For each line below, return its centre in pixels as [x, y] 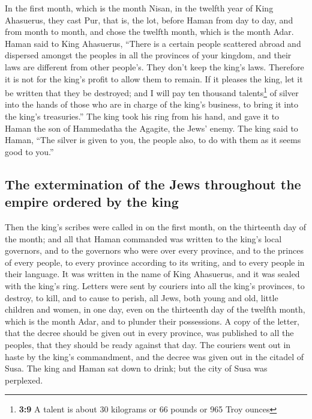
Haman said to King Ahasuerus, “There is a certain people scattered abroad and [153, 43]
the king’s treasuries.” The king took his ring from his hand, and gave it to [142, 116]
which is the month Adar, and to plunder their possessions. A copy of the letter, [152, 321]
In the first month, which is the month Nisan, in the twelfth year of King [139, 8]
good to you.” [29, 151]
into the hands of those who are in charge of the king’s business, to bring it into [152, 104]
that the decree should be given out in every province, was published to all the [149, 333]
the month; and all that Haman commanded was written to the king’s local [143, 238]
